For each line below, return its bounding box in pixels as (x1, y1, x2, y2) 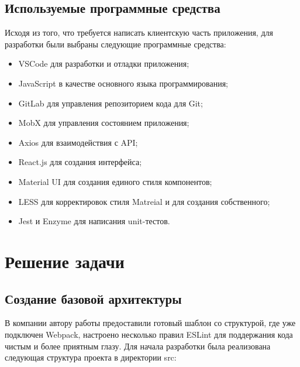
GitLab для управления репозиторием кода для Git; (18, 97, 203, 109)
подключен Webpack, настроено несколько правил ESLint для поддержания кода (5, 328, 293, 340)
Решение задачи (5, 249, 125, 273)
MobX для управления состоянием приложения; (18, 116, 189, 129)
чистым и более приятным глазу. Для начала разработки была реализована (5, 339, 271, 352)
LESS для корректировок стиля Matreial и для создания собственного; (18, 195, 270, 207)
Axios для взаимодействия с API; (18, 136, 138, 148)
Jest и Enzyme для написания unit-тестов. (18, 215, 170, 227)
